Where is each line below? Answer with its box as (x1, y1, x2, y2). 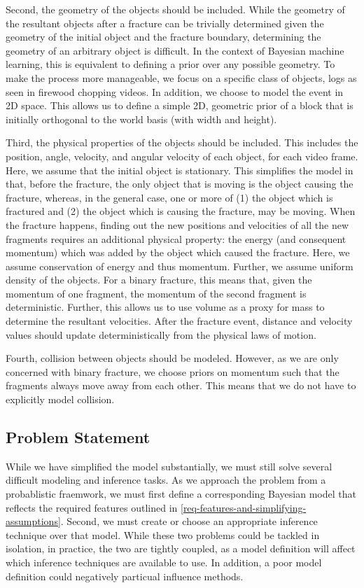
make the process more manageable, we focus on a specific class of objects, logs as (6, 70, 357, 85)
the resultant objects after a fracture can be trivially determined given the (6, 15, 324, 30)
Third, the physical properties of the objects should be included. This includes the (6, 135, 358, 150)
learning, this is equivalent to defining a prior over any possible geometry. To (6, 57, 335, 71)
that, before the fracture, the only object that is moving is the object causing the (6, 176, 353, 191)
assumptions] (6, 514, 61, 528)
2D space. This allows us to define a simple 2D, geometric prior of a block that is (6, 98, 353, 113)
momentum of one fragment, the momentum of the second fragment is (6, 286, 307, 300)
